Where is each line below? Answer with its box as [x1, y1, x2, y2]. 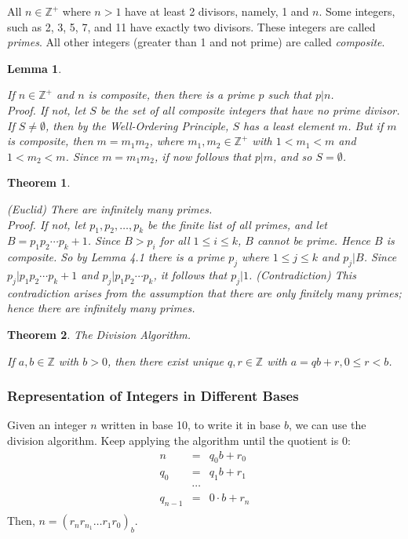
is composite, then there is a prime [88, 86, 255, 103]
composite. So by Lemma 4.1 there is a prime [7, 249, 225, 265]
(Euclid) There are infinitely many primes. [7, 200, 213, 217]
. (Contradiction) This [249, 266, 356, 282]
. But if [348, 117, 384, 133]
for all [159, 232, 190, 249]
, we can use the [288, 417, 366, 433]
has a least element [242, 117, 334, 133]
